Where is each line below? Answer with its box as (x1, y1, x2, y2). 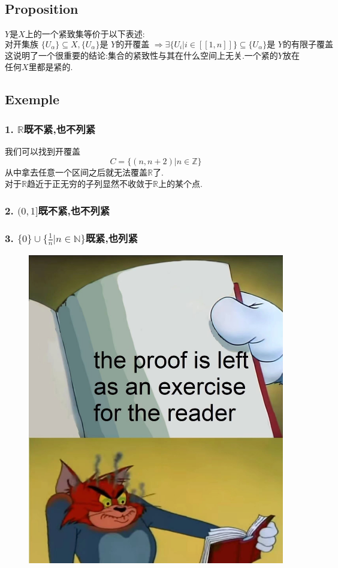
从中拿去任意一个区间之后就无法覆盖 (5, 165, 147, 178)
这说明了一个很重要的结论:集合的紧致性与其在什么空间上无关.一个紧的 (5, 49, 278, 61)
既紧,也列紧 (85, 230, 138, 245)
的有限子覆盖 (282, 40, 333, 49)
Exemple (5, 90, 59, 108)
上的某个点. (158, 177, 203, 190)
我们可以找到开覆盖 (5, 144, 80, 157)
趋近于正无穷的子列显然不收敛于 (26, 177, 153, 190)
